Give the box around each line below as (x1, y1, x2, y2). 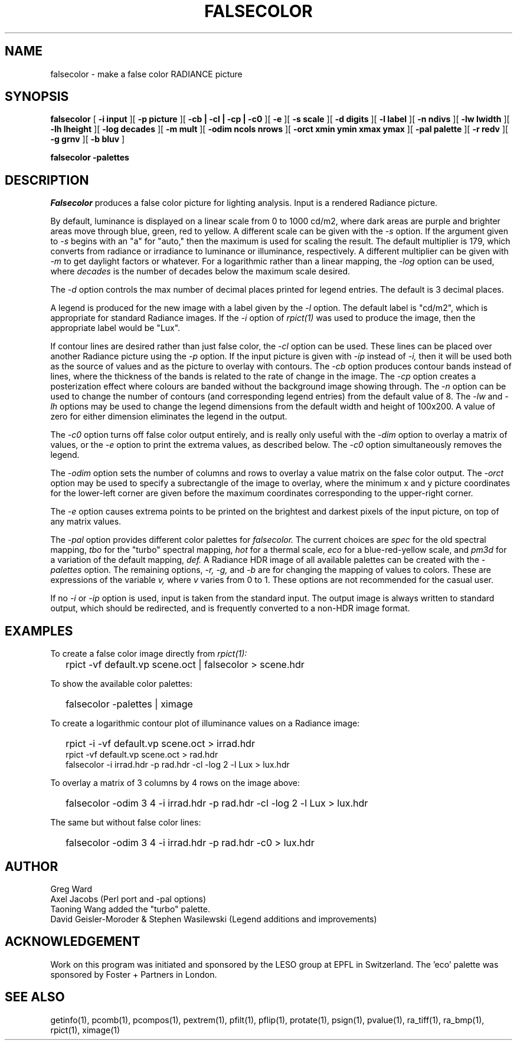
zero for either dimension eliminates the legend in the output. (50, 411, 287, 422)
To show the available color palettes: (50, 679, 192, 689)
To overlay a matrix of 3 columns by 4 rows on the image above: (50, 778, 300, 788)
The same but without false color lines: (50, 817, 201, 828)
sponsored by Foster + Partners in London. (50, 969, 217, 980)
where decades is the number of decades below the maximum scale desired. (50, 266, 351, 277)
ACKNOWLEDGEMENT (5, 934, 140, 949)
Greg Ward (50, 883, 93, 894)
